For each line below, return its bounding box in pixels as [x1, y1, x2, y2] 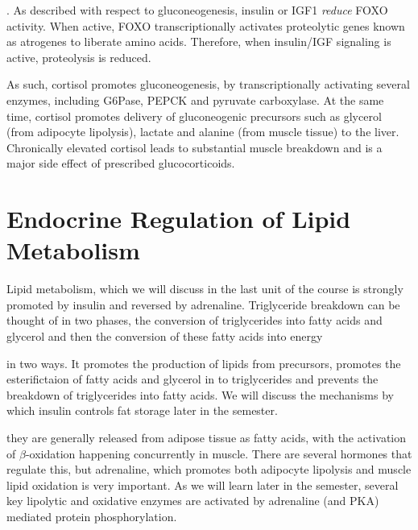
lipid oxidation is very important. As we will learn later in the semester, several [6, 476, 399, 493]
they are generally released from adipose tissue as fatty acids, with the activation [6, 429, 407, 445]
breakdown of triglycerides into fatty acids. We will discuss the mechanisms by [6, 386, 394, 403]
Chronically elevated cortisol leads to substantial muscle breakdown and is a [6, 139, 383, 155]
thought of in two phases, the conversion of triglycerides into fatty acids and [6, 312, 383, 329]
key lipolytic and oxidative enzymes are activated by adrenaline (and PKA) [6, 492, 379, 509]
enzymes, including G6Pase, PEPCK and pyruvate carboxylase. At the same [6, 91, 384, 108]
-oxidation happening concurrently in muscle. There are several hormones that [25, 445, 412, 462]
